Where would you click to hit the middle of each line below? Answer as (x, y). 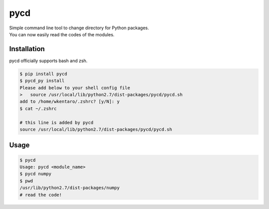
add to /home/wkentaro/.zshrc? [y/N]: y (69, 102)
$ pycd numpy (36, 174)
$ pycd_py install (42, 81)
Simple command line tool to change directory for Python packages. (79, 28)
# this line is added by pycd (57, 122)
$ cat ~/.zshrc (38, 108)
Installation (27, 49)
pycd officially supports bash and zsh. (48, 61)
